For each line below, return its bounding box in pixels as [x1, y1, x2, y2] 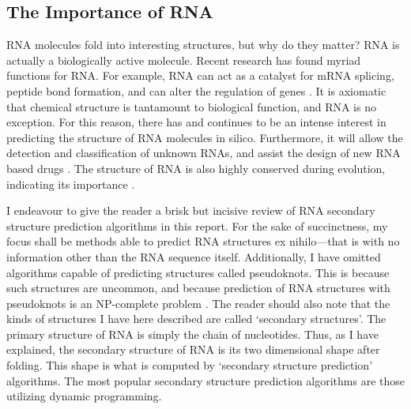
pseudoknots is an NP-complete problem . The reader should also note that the [6, 295, 390, 311]
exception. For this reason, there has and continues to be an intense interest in [6, 114, 386, 130]
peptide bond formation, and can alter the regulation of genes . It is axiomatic [6, 82, 386, 99]
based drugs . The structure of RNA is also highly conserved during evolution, [6, 159, 386, 176]
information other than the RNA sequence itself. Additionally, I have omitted [6, 248, 381, 265]
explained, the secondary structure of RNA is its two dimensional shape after [6, 341, 380, 358]
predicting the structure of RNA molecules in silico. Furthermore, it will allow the [6, 129, 403, 145]
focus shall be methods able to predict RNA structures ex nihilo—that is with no [6, 233, 400, 250]
